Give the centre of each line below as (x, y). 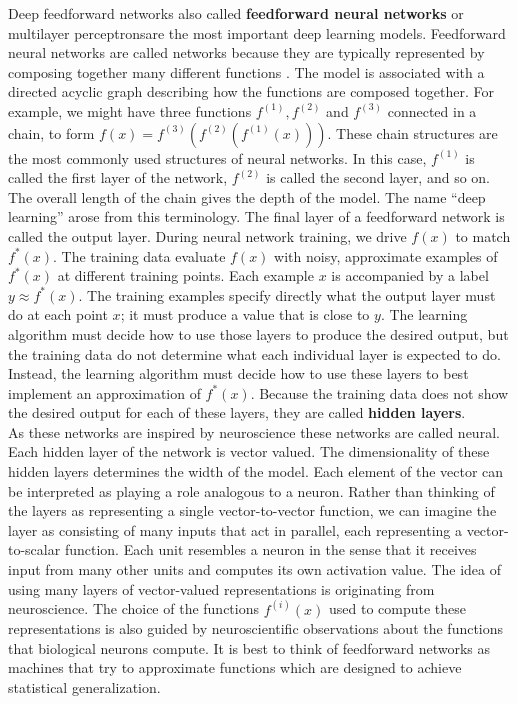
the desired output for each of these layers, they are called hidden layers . (237, 412)
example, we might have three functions (130, 110)
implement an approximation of (104, 392)
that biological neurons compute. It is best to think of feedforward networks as (249, 647)
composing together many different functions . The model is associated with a (246, 71)
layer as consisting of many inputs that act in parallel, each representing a (235, 529)
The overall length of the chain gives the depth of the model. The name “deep (247, 196)
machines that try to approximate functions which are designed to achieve (235, 667)
